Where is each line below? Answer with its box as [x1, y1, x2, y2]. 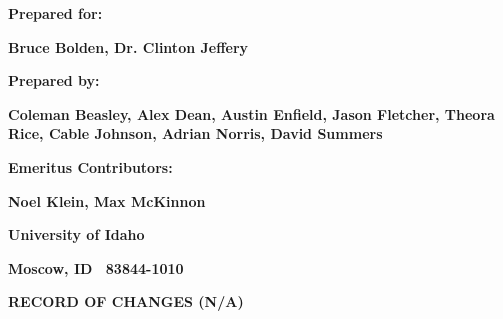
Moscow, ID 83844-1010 [8, 257, 184, 278]
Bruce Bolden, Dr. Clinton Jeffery [8, 36, 249, 57]
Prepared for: [8, 3, 103, 23]
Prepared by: [8, 70, 100, 91]
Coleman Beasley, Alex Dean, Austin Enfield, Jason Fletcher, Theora [8, 103, 495, 124]
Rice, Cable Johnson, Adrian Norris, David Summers [8, 123, 383, 144]
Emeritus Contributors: [8, 156, 173, 177]
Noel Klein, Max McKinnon [8, 190, 206, 211]
